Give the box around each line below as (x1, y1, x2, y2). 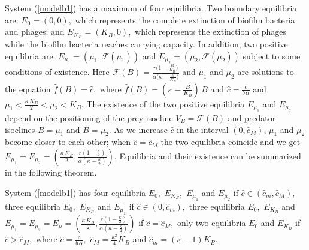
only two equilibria (177, 216, 246, 229)
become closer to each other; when (5, 135, 131, 148)
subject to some (243, 49, 301, 62)
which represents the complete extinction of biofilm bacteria (75, 13, 295, 26)
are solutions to (237, 65, 294, 78)
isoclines (5, 123, 35, 135)
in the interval (177, 123, 229, 135)
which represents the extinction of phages (135, 25, 287, 38)
